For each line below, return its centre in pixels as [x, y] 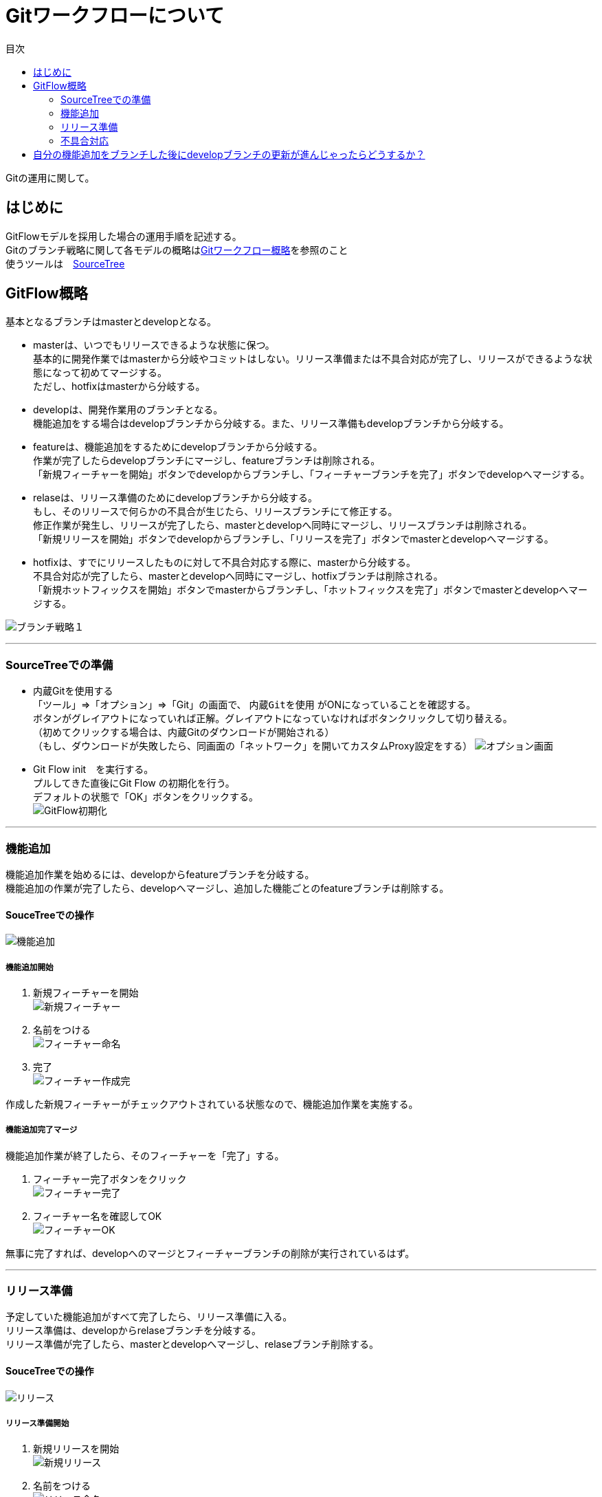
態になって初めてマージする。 [100, 373]
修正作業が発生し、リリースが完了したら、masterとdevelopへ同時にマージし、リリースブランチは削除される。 [283, 525]
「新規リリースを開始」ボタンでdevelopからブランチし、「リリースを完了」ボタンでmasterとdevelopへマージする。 [293, 539]
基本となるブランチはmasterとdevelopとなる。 [111, 322]
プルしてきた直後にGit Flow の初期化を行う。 [134, 783]
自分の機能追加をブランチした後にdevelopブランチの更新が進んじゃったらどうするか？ [229, 154]
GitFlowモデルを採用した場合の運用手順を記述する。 [124, 236]
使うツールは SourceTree [65, 263]
